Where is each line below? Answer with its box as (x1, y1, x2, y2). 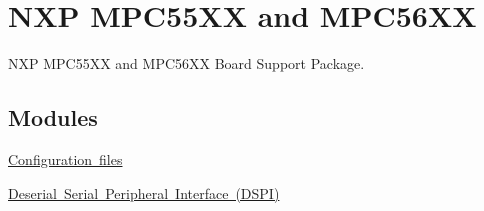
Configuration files (8, 148, 123, 169)
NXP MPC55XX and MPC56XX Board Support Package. (8, 53, 365, 74)
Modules (8, 102, 98, 133)
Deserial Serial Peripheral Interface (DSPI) (8, 182, 280, 203)
